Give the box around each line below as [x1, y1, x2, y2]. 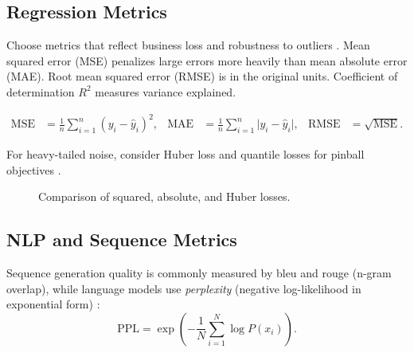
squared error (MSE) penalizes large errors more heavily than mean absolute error [6, 52, 408, 69]
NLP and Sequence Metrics [6, 227, 237, 252]
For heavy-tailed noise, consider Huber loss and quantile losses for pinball [6, 146, 365, 163]
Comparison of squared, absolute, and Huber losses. [38, 188, 291, 205]
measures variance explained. [95, 83, 236, 100]
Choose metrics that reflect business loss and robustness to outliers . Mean [6, 37, 370, 53]
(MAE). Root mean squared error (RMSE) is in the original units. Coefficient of [6, 68, 398, 84]
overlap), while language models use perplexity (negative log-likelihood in [6, 280, 361, 296]
